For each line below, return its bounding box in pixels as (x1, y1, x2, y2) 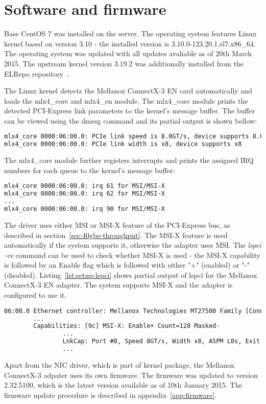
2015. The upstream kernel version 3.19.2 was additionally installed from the (4, 58, 244, 68)
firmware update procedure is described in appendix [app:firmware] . (4, 389, 217, 400)
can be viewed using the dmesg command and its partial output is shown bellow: (4, 115, 257, 126)
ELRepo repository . (4, 68, 69, 79)
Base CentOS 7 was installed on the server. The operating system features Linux (4, 28, 257, 39)
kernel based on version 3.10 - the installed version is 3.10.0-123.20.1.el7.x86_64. (4, 38, 256, 49)
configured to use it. (4, 290, 67, 300)
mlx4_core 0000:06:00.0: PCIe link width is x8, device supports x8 (4, 140, 242, 148)
